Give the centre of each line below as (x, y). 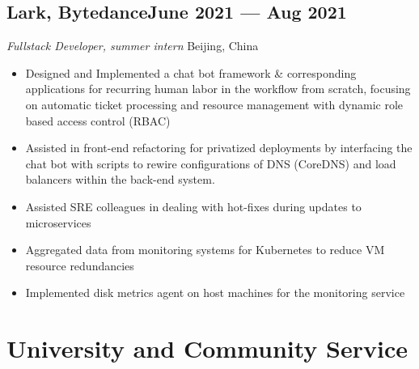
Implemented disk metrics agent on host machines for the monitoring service (215, 293)
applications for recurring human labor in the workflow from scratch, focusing (218, 89)
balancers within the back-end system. (120, 179)
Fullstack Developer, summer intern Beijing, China (133, 46)
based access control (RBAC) (98, 120)
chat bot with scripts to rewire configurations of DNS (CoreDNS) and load (211, 163)
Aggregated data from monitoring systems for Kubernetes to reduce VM (205, 250)
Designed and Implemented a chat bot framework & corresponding (191, 72)
